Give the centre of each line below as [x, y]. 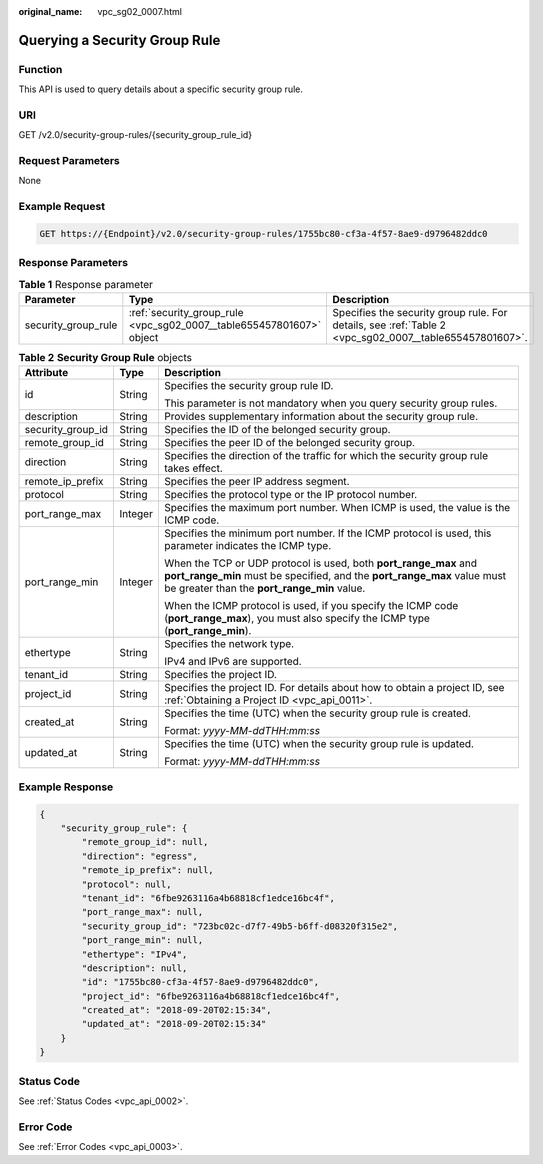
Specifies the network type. [229, 644]
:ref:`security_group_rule [186, 313]
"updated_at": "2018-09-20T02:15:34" [174, 1024]
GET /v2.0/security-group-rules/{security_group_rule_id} [135, 135]
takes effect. [193, 468]
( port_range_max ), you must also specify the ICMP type [296, 618]
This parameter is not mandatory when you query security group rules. [330, 403]
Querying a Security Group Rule [119, 40]
